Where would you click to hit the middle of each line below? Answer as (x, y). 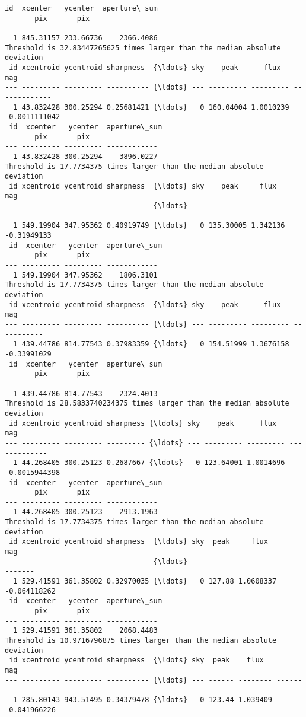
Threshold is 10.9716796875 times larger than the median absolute (141, 640)
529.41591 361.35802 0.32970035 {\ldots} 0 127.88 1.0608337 (149, 581)
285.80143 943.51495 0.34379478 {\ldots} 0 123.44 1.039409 (147, 700)
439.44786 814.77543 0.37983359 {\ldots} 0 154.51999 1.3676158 (155, 344)
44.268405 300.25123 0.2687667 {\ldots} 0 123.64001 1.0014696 (153, 463)
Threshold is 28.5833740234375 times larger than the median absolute (147, 404)
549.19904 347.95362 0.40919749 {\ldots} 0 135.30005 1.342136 (153, 226)
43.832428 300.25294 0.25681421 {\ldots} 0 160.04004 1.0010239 (155, 107)
